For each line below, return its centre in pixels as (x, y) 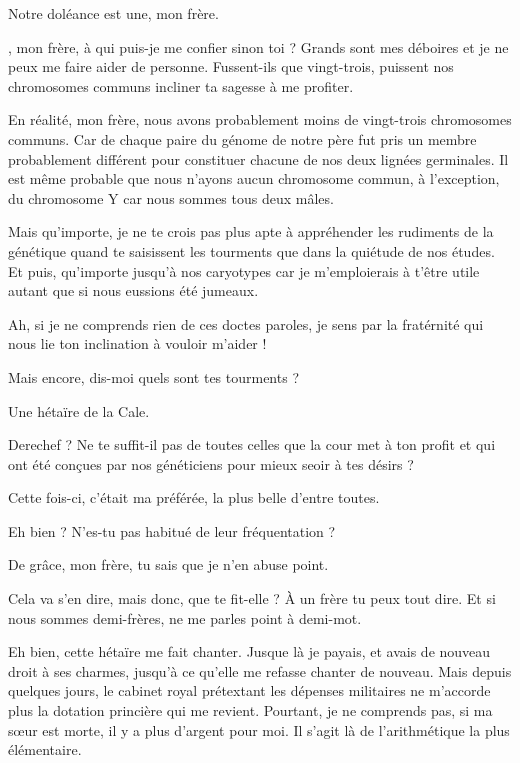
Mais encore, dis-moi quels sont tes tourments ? (153, 376)
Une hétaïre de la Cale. (79, 410)
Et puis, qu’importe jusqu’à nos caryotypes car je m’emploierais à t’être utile (244, 270)
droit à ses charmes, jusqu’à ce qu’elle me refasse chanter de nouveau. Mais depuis (260, 670)
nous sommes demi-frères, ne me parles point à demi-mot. (185, 617)
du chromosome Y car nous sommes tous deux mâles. (171, 197)
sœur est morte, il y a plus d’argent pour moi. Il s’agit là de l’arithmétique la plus (259, 729)
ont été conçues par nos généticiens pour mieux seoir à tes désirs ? (211, 463)
